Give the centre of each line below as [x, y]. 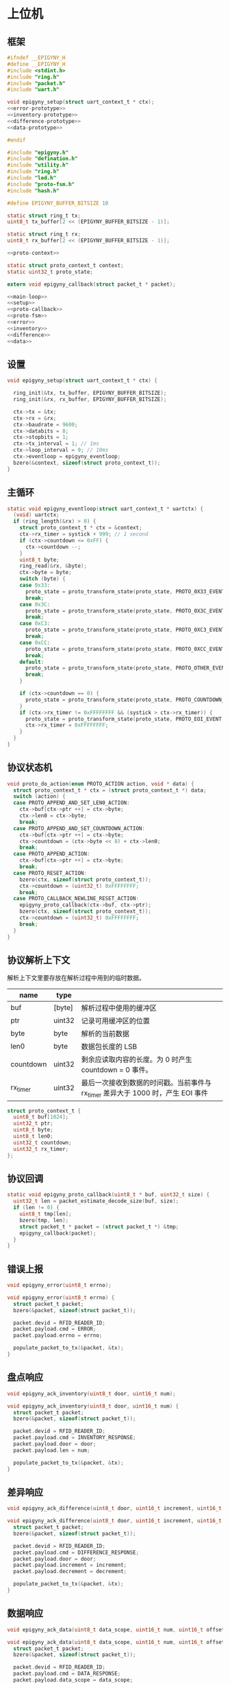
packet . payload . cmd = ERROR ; [55, 1329]
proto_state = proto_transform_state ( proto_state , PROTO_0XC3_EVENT [125, 630]
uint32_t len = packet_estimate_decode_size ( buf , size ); [96, 1201]
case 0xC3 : [35, 623]
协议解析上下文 [39, 960]
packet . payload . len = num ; [52, 1450]
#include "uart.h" [33, 90]
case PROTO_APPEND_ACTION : [52, 854]
